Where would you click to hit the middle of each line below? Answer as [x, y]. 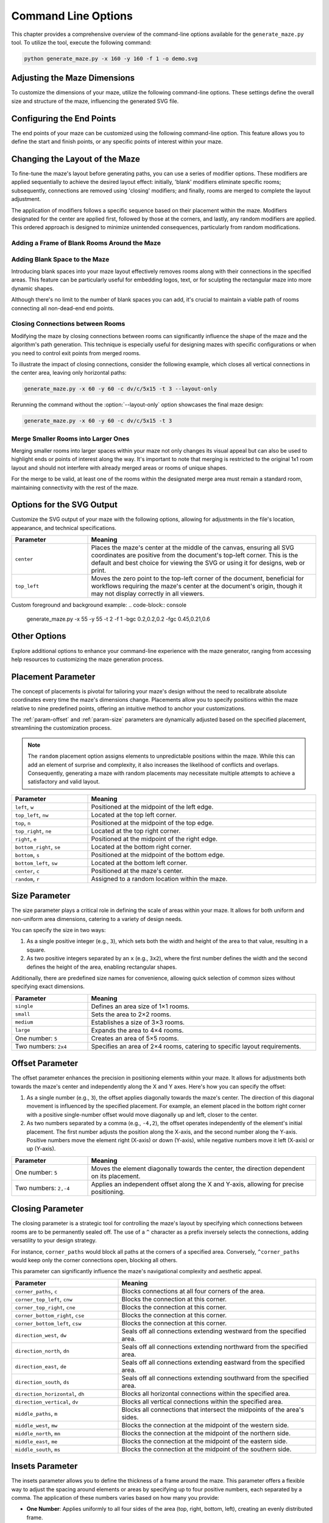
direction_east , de [41, 1366]
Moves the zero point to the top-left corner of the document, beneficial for [197, 579]
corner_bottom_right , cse [50, 1315]
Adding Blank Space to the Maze [60, 259]
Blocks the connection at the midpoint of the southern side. [207, 1449]
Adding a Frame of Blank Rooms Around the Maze [86, 243]
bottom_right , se [38, 847]
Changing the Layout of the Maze [76, 159]
